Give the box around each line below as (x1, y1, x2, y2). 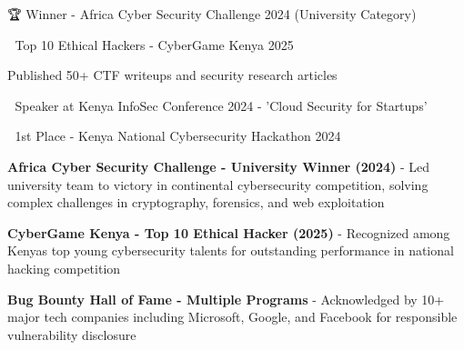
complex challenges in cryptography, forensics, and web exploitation (7, 193, 385, 212)
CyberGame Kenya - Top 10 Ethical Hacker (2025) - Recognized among (7, 223, 450, 242)
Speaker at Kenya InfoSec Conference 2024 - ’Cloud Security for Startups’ (15, 95, 428, 115)
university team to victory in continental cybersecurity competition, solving (7, 175, 429, 194)
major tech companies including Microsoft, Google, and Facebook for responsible (7, 307, 458, 326)
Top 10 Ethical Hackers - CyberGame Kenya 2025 (15, 35, 294, 54)
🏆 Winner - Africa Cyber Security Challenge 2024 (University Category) (7, 5, 417, 23)
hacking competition (7, 258, 121, 277)
